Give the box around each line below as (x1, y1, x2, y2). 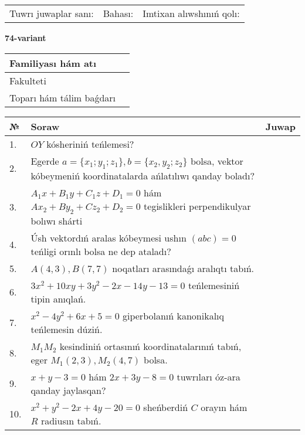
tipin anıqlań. (30, 291, 86, 305)
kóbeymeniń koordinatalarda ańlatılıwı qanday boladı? (30, 168, 255, 182)
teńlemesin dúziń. (30, 322, 103, 336)
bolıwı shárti (30, 213, 83, 227)
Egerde (30, 154, 59, 168)
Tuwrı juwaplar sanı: (9, 6, 94, 20)
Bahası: (103, 6, 134, 20)
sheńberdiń (143, 400, 188, 414)
